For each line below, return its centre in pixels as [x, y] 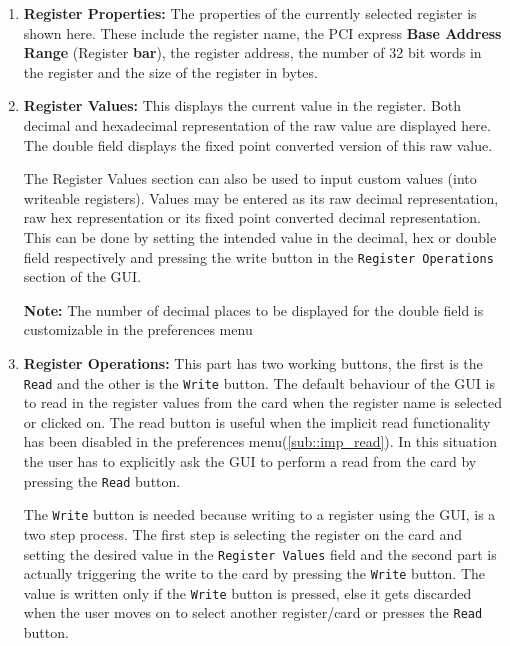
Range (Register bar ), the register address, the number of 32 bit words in [252, 52]
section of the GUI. [82, 276]
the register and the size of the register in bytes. [170, 71]
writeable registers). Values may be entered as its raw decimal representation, [261, 197]
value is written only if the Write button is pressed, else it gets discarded [247, 592]
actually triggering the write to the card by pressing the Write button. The [254, 573]
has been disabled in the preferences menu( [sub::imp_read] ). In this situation [260, 441]
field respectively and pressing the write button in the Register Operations [258, 256]
